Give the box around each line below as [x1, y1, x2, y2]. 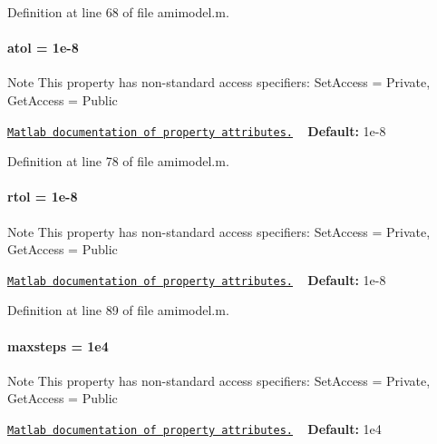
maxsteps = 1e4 [7, 336, 109, 355]
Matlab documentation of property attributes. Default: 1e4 [7, 419, 382, 439]
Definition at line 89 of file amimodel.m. [7, 301, 229, 320]
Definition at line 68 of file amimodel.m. [7, 3, 229, 21]
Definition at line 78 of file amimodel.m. [7, 152, 229, 171]
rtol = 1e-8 [7, 187, 78, 206]
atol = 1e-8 [7, 38, 79, 57]
